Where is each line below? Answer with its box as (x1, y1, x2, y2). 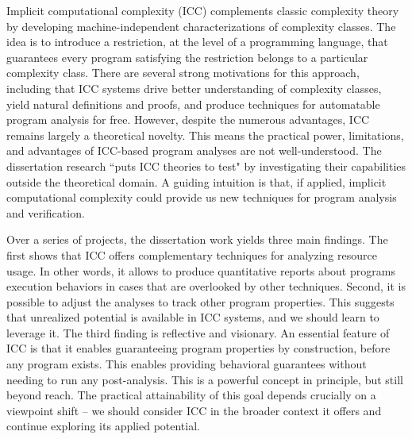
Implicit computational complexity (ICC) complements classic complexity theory (6, 2, 399, 18)
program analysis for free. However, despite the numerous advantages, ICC (6, 111, 370, 128)
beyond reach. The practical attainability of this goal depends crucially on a (6, 387, 376, 403)
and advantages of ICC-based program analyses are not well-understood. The (6, 142, 382, 159)
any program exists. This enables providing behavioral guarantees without (6, 356, 367, 372)
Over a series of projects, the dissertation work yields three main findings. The (6, 231, 388, 248)
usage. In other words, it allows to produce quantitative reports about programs (6, 262, 395, 279)
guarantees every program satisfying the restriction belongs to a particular (6, 48, 368, 65)
